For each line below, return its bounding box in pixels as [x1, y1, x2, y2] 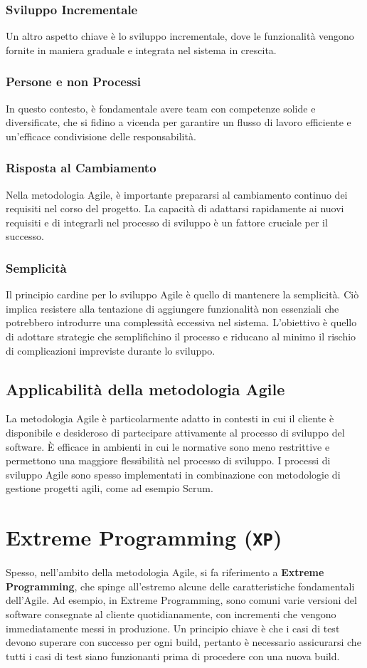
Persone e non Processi [6, 73, 141, 90]
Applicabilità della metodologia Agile [6, 377, 285, 400]
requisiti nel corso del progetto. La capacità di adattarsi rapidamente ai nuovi [6, 201, 344, 216]
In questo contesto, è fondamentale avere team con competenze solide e [6, 100, 316, 115]
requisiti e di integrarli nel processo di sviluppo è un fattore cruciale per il [6, 214, 328, 229]
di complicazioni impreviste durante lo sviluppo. [6, 343, 216, 358]
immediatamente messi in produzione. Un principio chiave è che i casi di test [6, 620, 340, 635]
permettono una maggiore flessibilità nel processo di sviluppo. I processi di [6, 453, 331, 468]
